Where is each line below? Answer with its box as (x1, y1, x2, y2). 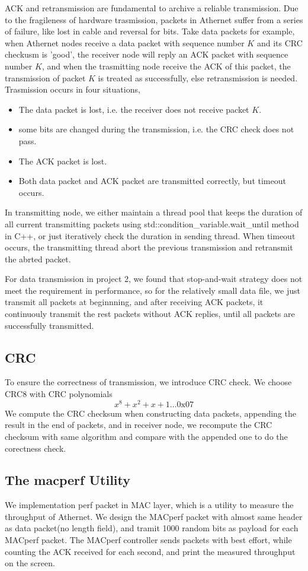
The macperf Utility (5, 471, 130, 489)
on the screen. (5, 557, 55, 569)
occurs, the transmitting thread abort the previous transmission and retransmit (5, 241, 293, 253)
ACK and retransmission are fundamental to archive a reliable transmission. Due (5, 2, 299, 14)
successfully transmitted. (5, 319, 94, 331)
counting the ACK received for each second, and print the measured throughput (5, 545, 296, 557)
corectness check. (5, 442, 66, 454)
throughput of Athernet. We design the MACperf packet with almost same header (5, 510, 303, 522)
